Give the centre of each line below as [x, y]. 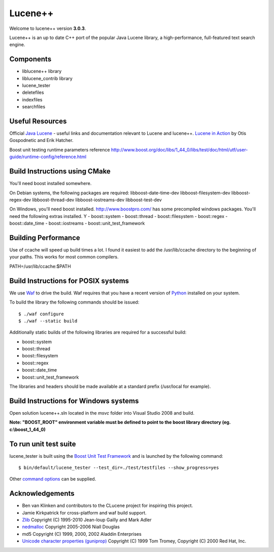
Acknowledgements [42, 493]
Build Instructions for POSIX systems [69, 281]
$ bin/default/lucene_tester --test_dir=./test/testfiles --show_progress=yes [119, 468]
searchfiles [34, 107]
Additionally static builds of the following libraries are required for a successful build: [98, 333]
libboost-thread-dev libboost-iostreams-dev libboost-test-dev [97, 200]
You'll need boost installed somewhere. [50, 183]
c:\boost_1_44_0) [27, 429]
